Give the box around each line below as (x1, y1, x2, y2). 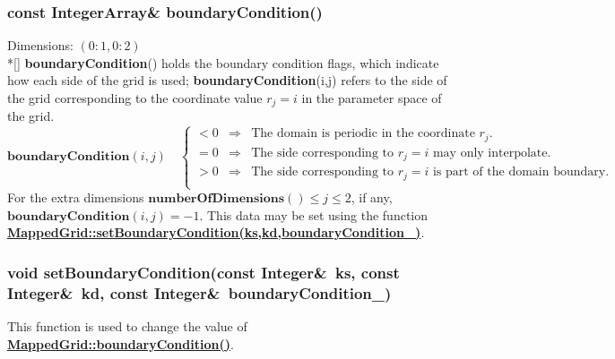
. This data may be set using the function (199, 205, 429, 224)
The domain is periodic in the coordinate (251, 127, 475, 141)
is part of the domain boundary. (432, 166, 610, 179)
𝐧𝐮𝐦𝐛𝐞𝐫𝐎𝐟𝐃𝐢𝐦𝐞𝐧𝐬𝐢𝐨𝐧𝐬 (148, 192, 285, 206)
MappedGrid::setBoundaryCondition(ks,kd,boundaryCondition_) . (7, 223, 425, 242)
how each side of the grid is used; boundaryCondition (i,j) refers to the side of (7, 71, 447, 90)
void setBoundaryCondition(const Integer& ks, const (7, 261, 400, 283)
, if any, (351, 188, 393, 207)
